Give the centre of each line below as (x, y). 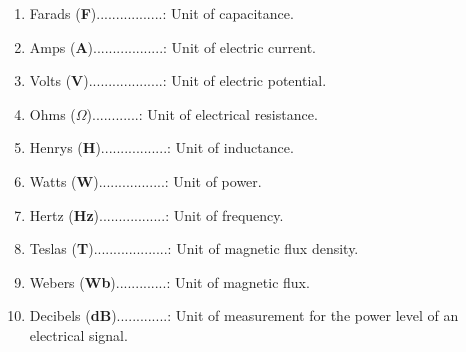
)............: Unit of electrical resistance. (202, 113)
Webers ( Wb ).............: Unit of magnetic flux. (169, 281)
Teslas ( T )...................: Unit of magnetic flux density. (194, 248)
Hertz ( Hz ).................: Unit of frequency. (156, 214)
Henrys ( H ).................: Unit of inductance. (161, 147)
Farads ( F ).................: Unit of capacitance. (161, 13)
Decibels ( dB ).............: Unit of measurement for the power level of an (244, 315)
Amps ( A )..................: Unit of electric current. (172, 46)
